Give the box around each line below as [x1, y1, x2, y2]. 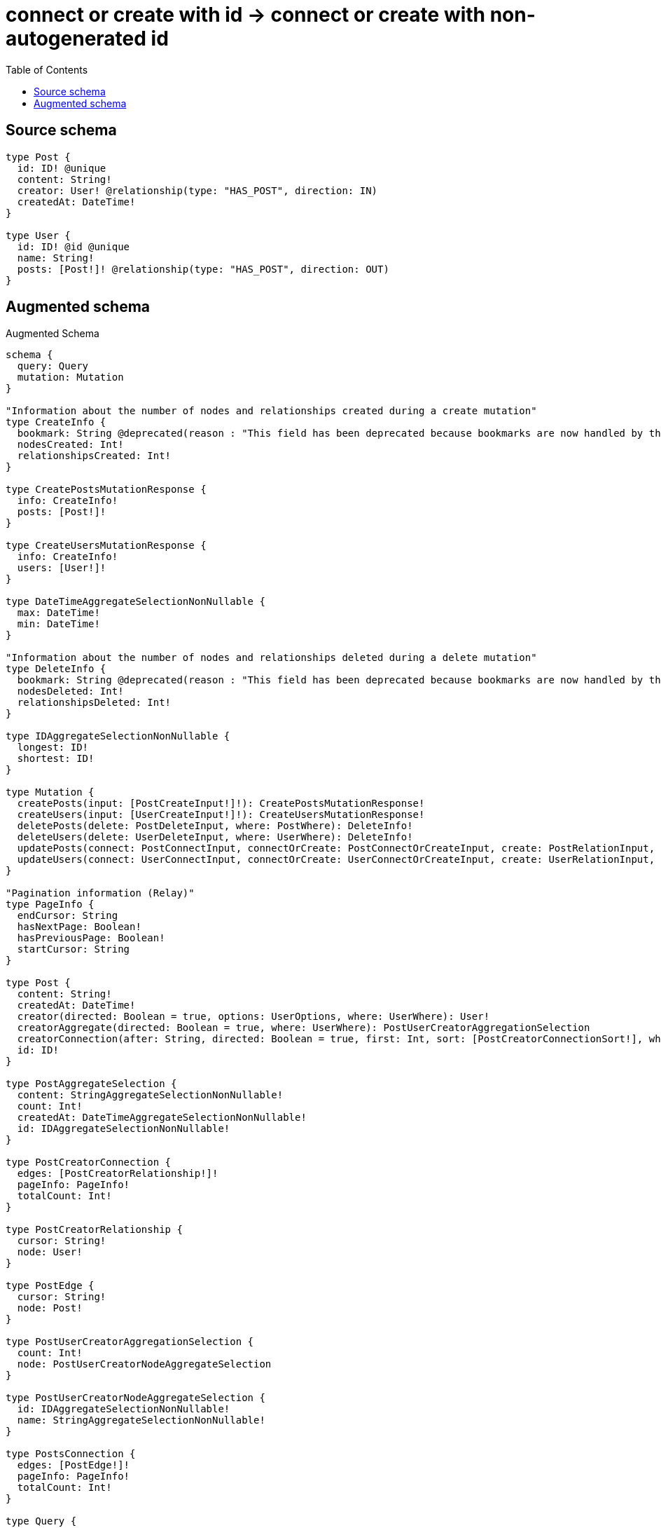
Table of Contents [6, 63, 88, 76]
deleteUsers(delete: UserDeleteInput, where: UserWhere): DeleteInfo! [17, 831, 413, 843]
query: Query [17, 360, 89, 372]
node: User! [17, 1246, 83, 1258]
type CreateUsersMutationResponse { [6, 540, 207, 552]
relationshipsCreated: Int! [17, 450, 172, 462]
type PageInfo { [6, 899, 95, 910]
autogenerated [6, 27, 146, 50]
